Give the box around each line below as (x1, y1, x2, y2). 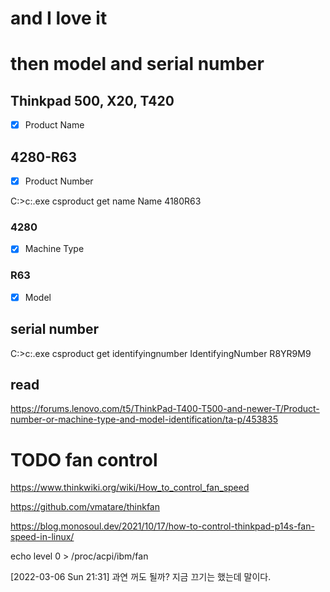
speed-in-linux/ (10, 531, 75, 543)
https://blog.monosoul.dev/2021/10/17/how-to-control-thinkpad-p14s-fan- (10, 520, 315, 532)
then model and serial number (10, 53, 265, 76)
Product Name (24, 119, 85, 131)
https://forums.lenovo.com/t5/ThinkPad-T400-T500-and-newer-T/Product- (10, 403, 320, 415)
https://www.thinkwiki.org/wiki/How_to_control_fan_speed (10, 482, 250, 494)
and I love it (10, 7, 108, 30)
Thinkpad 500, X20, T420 (10, 92, 175, 109)
